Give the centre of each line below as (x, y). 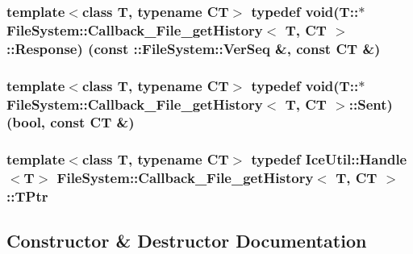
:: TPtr (27, 196)
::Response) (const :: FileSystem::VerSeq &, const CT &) (194, 48)
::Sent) (371, 104)
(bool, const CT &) (71, 122)
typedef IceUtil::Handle (329, 159)
